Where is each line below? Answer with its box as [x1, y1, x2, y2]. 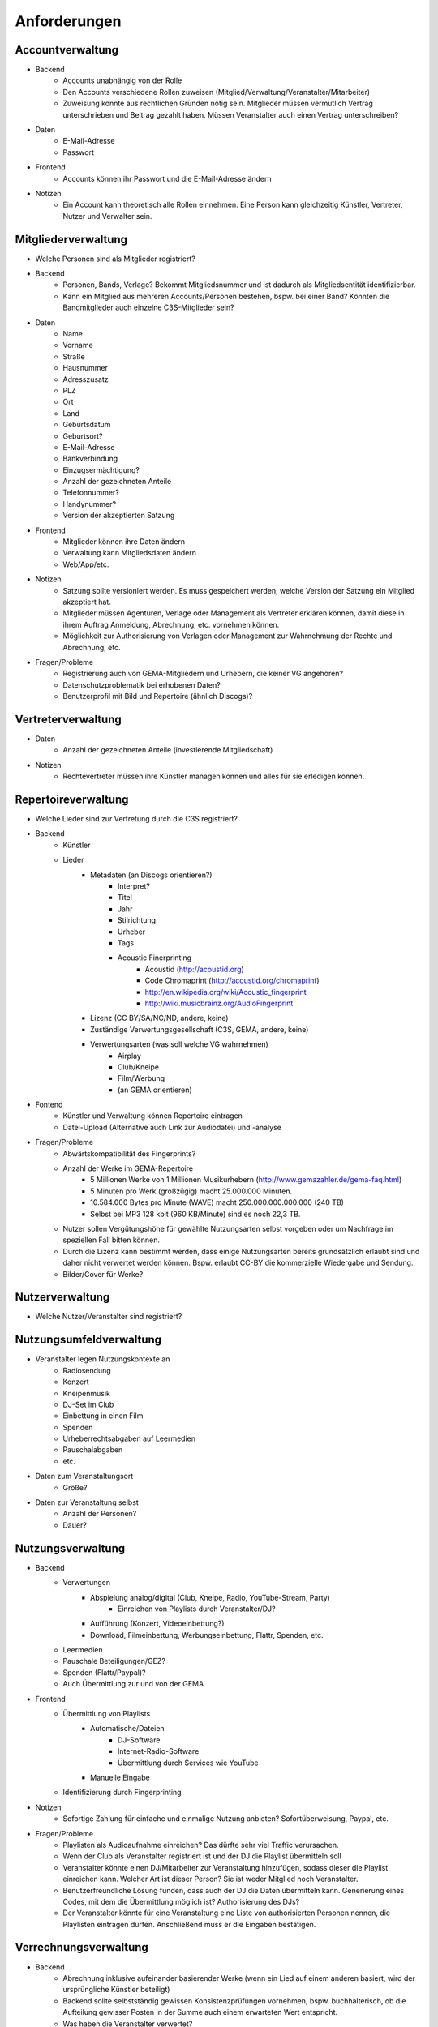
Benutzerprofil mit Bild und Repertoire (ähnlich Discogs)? [62, 692, 253, 701]
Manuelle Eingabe [90, 1772, 150, 1782]
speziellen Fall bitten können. [62, 1235, 160, 1245]
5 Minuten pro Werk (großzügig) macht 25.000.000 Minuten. [90, 1186, 292, 1196]
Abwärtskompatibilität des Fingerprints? [62, 1148, 196, 1159]
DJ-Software [118, 1735, 161, 1745]
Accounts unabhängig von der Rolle [62, 75, 182, 85]
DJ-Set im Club [62, 1399, 114, 1409]
